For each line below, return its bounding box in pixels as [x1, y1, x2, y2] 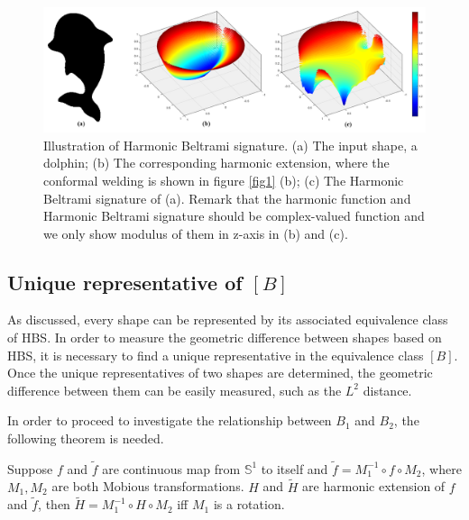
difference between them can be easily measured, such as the [7, 380, 342, 399]
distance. [363, 380, 412, 399]
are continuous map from [102, 459, 241, 478]
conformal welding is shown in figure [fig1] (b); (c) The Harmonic [43, 170, 404, 189]
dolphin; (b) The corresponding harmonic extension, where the [43, 153, 390, 172]
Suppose [7, 459, 53, 478]
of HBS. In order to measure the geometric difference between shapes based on [7, 328, 442, 347]
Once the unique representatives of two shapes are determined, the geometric [7, 363, 433, 382]
